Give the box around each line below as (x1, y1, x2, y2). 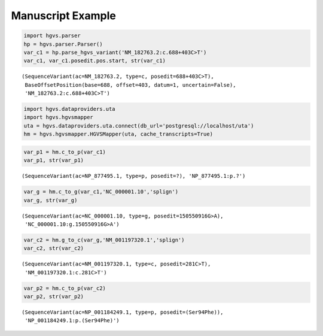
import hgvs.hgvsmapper (23, 114, 94, 121)
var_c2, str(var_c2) (23, 245, 84, 252)
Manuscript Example (11, 9, 116, 22)
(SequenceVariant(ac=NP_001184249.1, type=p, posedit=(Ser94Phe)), (22, 309, 224, 316)
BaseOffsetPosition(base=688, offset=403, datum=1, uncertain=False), (25, 81, 236, 88)
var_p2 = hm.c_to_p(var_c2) (23, 284, 106, 292)
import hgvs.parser (23, 32, 81, 39)
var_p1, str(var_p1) (23, 157, 84, 164)
